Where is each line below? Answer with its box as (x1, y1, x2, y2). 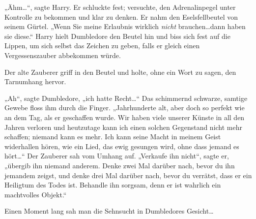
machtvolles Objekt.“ (4, 189, 67, 199)
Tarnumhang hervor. (4, 76, 66, 87)
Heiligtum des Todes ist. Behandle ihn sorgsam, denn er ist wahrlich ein (4, 180, 221, 190)
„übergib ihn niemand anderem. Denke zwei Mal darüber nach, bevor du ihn (4, 160, 235, 170)
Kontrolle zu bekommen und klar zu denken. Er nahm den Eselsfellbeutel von (4, 11, 238, 22)
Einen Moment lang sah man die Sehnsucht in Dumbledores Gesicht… (4, 206, 214, 216)
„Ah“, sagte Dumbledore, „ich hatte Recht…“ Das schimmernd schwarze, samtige (4, 93, 248, 103)
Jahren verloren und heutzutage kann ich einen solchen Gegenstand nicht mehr (4, 122, 243, 132)
